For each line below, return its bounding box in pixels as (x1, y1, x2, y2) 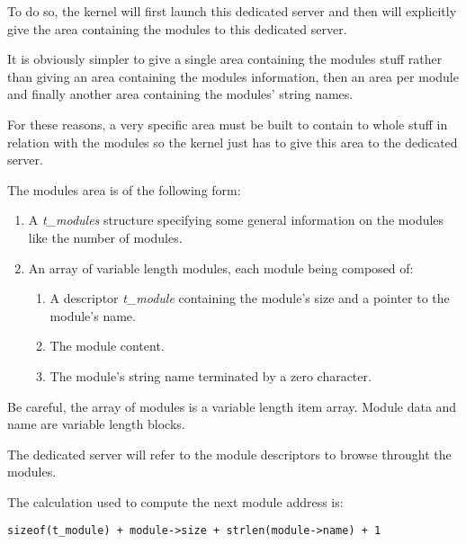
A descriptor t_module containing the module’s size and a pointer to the (49, 289, 450, 308)
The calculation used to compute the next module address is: (7, 492, 344, 511)
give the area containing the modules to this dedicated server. (7, 19, 347, 38)
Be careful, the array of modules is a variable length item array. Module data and (7, 397, 457, 415)
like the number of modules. (28, 227, 183, 246)
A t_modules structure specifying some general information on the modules (28, 210, 444, 229)
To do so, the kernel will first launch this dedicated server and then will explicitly (7, 2, 457, 20)
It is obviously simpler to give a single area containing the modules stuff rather (7, 49, 443, 68)
